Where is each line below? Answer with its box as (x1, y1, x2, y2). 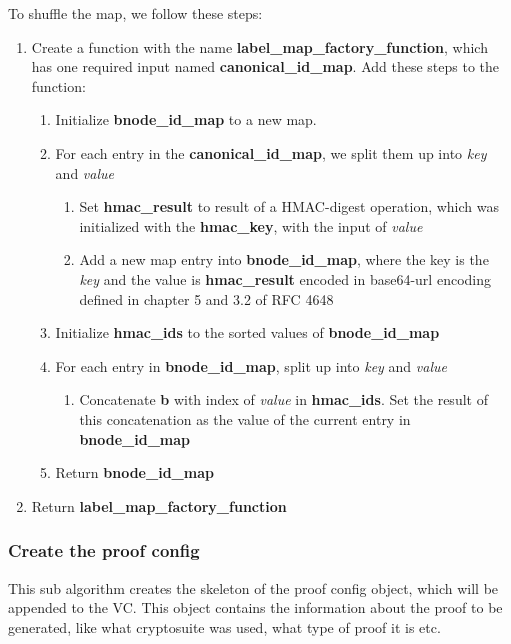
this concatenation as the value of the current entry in (79, 408, 411, 429)
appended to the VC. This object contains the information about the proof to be (8, 597, 503, 618)
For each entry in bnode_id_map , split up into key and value (55, 355, 447, 376)
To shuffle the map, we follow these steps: (8, 3, 263, 23)
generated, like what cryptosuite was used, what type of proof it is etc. (8, 616, 441, 637)
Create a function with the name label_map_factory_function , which (31, 36, 488, 57)
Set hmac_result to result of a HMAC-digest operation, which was (79, 196, 500, 217)
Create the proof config (8, 538, 200, 563)
